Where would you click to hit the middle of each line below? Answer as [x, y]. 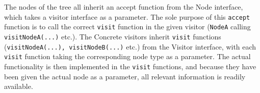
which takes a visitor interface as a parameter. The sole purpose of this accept [127, 16]
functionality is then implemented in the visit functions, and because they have [130, 66]
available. [19, 86]
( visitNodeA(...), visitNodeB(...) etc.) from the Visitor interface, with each [130, 46]
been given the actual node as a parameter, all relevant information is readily [125, 76]
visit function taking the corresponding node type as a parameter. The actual [127, 56]
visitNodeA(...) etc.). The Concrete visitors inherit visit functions [113, 36]
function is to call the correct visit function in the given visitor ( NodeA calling [127, 27]
